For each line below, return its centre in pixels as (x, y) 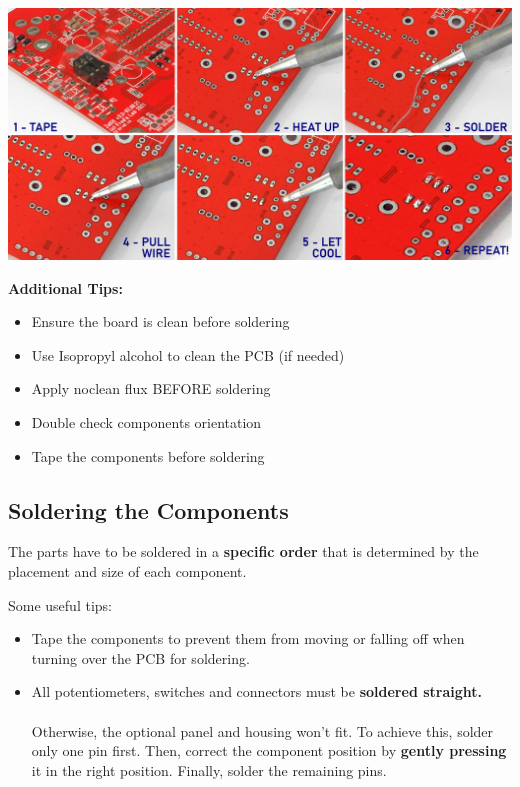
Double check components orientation (146, 421)
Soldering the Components (148, 509)
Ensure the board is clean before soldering (160, 321)
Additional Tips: (65, 287)
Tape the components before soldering (148, 455)
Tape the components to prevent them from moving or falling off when (248, 638)
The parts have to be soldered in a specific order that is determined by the (243, 551)
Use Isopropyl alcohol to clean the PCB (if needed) (188, 354)
